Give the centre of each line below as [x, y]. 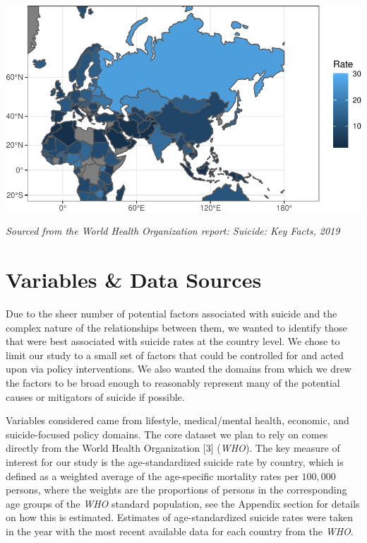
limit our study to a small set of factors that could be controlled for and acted [175, 355]
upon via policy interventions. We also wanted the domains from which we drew [179, 369]
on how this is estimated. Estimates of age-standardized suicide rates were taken [180, 517]
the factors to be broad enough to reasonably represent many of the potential [173, 382]
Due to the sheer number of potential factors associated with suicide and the [172, 313]
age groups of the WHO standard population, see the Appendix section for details [183, 503]
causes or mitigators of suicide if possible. [95, 396]
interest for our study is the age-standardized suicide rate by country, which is [175, 461]
